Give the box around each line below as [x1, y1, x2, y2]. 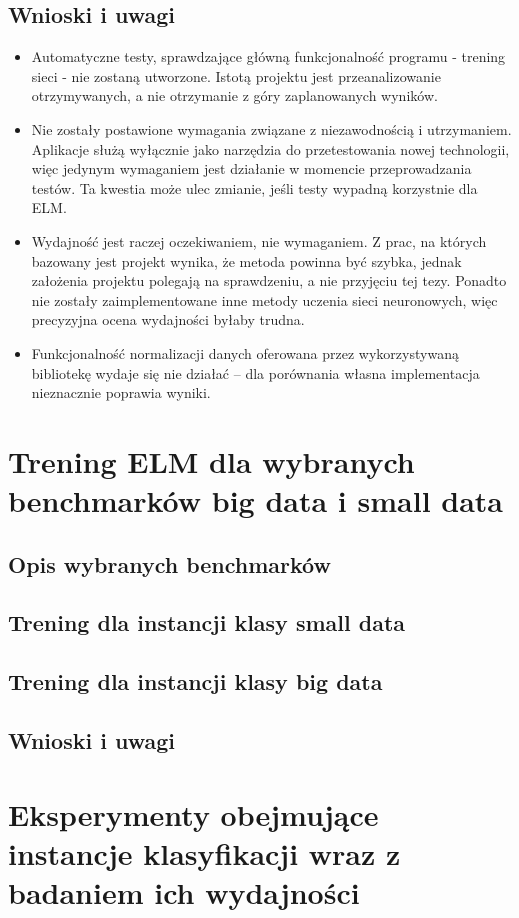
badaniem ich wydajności [8, 871, 360, 912]
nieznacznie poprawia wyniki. [31, 382, 211, 403]
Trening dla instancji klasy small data [8, 607, 406, 638]
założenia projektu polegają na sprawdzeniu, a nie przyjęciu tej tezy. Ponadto [31, 270, 507, 291]
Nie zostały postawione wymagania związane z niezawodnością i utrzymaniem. [31, 118, 512, 139]
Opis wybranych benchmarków [8, 548, 331, 579]
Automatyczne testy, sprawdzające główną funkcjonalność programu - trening [31, 46, 506, 67]
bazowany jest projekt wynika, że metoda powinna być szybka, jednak [31, 250, 462, 271]
